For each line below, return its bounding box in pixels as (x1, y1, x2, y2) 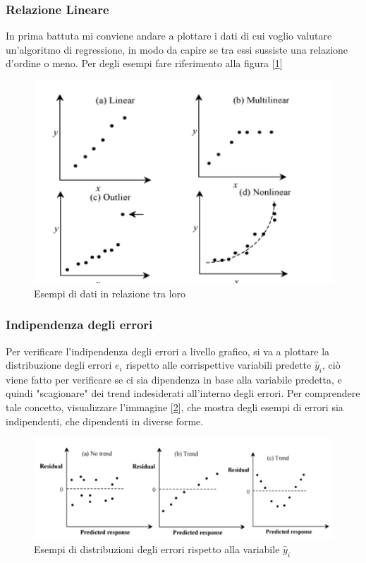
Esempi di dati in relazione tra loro (34, 285, 186, 300)
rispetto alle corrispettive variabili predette (126, 357, 312, 372)
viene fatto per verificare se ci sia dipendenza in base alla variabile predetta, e (6, 372, 342, 386)
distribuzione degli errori (6, 357, 112, 372)
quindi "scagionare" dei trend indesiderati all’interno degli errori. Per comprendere (6, 386, 360, 401)
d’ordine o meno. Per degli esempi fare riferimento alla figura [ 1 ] (6, 56, 283, 71)
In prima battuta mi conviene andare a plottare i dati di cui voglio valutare (6, 28, 332, 43)
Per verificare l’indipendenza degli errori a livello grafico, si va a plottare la (6, 343, 330, 358)
